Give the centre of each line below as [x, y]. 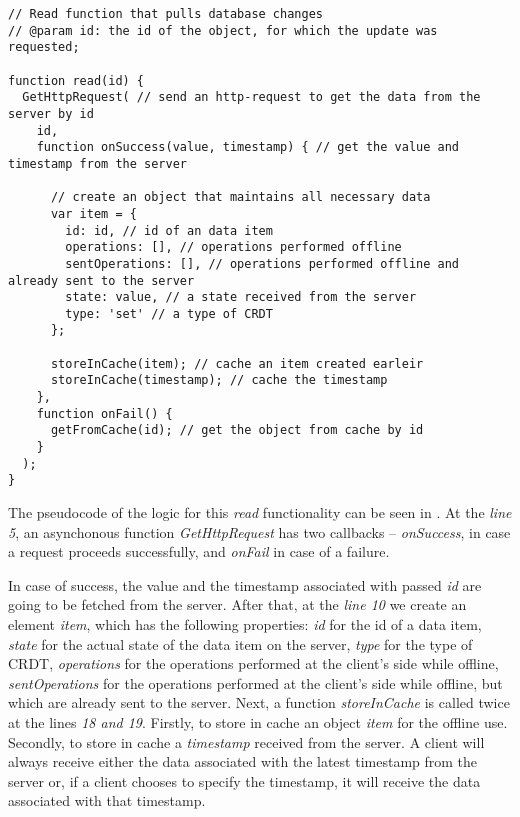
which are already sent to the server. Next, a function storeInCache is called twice [259, 702]
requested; [44, 47]
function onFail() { [104, 413]
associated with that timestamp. [107, 800]
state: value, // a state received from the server [241, 297]
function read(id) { [76, 80]
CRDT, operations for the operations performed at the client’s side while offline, [253, 663]
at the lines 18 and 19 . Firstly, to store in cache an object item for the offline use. [258, 721]
